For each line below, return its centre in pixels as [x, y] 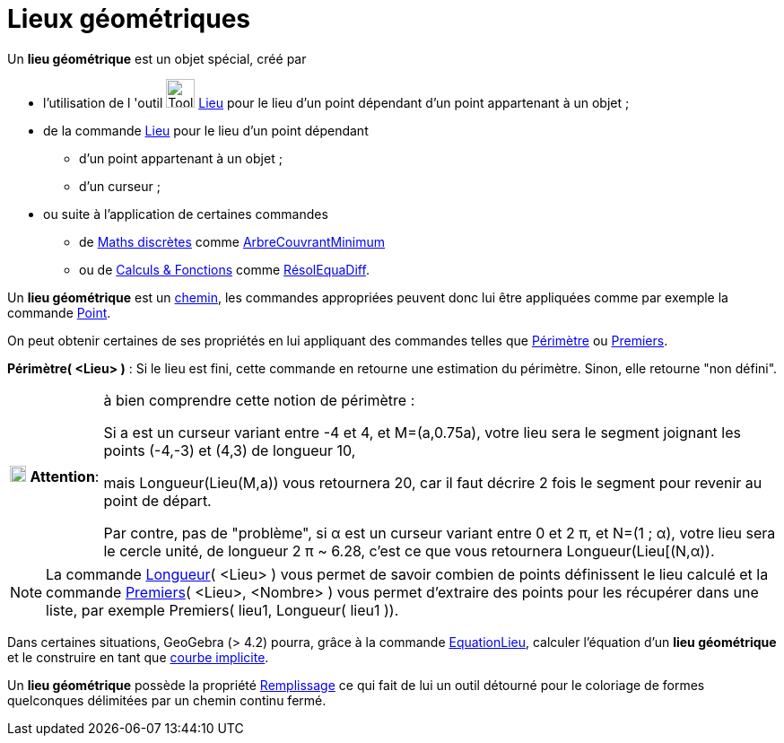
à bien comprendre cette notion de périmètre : [259, 400]
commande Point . [59, 312]
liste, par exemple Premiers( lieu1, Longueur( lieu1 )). [222, 610]
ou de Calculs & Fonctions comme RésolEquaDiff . [224, 269]
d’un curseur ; [120, 186]
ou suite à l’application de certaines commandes [186, 214]
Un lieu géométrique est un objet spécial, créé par [157, 58]
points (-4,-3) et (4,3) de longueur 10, [230, 450]
